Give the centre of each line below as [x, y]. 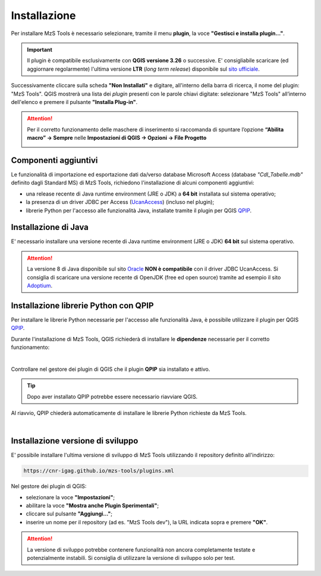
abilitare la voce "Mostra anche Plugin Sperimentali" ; [92, 506]
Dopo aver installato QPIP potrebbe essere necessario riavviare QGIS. [112, 396]
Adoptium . [40, 286]
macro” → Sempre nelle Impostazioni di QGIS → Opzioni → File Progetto [117, 138]
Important [40, 49]
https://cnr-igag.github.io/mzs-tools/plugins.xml [99, 471]
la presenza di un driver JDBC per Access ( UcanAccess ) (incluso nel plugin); [120, 202]
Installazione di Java [50, 227]
